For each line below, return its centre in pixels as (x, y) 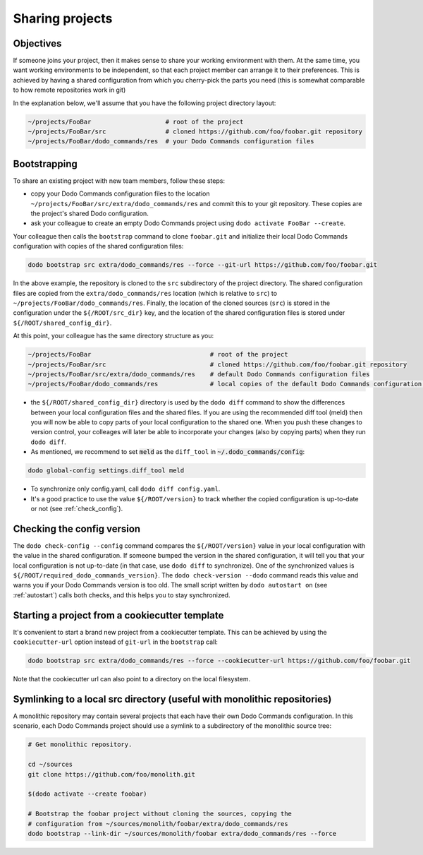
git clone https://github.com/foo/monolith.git (111, 774)
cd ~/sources (50, 765)
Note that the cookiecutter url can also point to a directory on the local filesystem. (132, 679)
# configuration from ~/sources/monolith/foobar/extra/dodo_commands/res (158, 824)
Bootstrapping (45, 163)
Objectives (37, 43)
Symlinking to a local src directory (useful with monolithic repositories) (172, 699)
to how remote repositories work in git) (69, 90)
